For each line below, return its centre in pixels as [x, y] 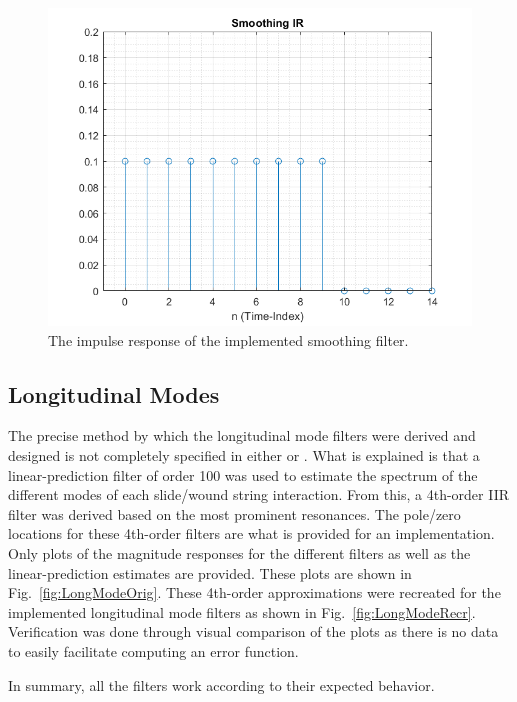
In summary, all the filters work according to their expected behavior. [221, 684]
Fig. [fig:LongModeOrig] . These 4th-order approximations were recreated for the [254, 592]
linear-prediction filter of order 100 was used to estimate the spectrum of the [243, 474]
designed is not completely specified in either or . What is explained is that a [244, 454]
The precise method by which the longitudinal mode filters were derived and [242, 435]
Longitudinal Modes [114, 393]
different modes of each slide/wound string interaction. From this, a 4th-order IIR [259, 494]
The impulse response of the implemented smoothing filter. [228, 339]
